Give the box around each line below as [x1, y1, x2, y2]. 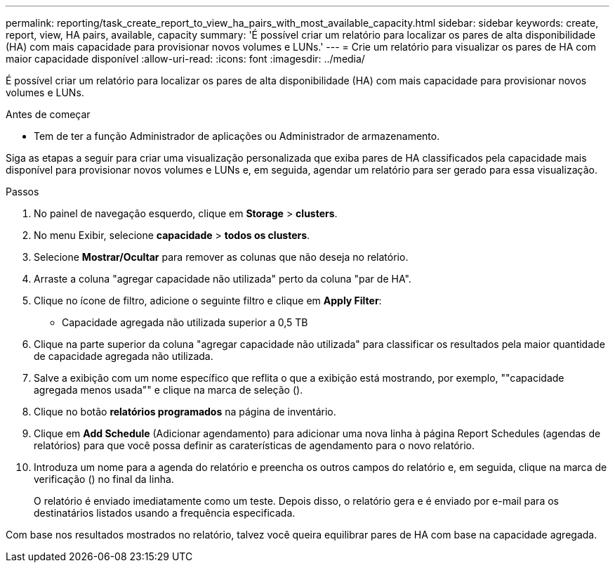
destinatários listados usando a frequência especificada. [34, 507, 296, 519]
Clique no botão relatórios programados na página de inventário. [34, 406, 336, 418]
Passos [6, 186, 39, 198]
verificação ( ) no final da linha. [34, 473, 174, 485]
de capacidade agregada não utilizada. [34, 350, 213, 362]
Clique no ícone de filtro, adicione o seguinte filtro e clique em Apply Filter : [34, 295, 382, 306]
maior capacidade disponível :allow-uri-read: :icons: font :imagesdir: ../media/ [6, 53, 365, 65]
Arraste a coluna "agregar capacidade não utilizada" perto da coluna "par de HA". [34, 273, 411, 285]
